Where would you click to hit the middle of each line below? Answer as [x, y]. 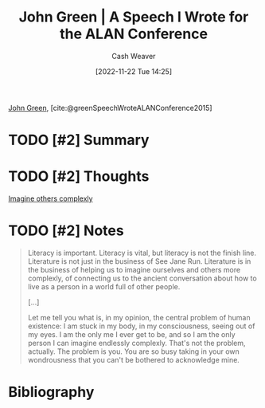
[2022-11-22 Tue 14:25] [134, 71]
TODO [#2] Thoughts [79, 177]
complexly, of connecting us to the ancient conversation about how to [142, 278]
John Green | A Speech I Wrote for [134, 17]
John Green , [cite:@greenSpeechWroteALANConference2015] [110, 108]
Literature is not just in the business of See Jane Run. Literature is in [139, 261]
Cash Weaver [134, 56]
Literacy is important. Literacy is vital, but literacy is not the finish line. [142, 253]
